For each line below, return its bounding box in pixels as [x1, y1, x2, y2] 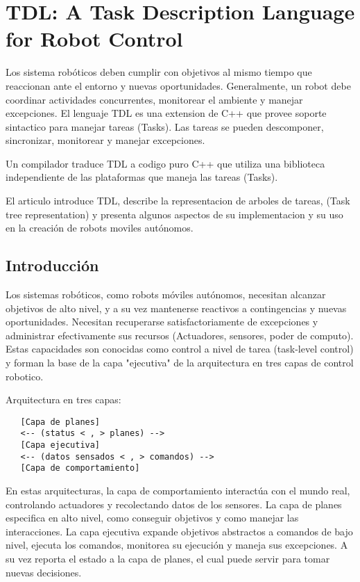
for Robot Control [6, 24, 183, 53]
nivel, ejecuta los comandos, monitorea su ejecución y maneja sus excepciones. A [6, 537, 348, 552]
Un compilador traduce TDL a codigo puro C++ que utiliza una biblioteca [6, 156, 325, 170]
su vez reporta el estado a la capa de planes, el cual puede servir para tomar [6, 551, 330, 566]
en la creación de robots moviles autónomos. [6, 220, 194, 235]
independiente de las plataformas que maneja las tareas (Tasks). [6, 170, 278, 184]
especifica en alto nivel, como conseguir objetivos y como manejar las [6, 510, 299, 525]
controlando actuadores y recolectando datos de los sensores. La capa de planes [6, 496, 342, 511]
